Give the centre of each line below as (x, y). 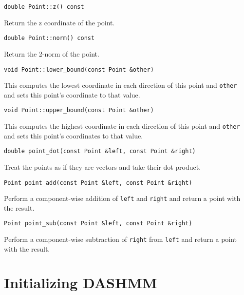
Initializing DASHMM (81, 282)
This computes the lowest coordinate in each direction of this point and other (121, 85)
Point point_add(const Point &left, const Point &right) (98, 183)
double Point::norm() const (49, 38)
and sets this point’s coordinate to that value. (72, 94)
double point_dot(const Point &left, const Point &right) (100, 151)
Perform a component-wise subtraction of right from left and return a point (121, 239)
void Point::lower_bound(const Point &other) (79, 69)
